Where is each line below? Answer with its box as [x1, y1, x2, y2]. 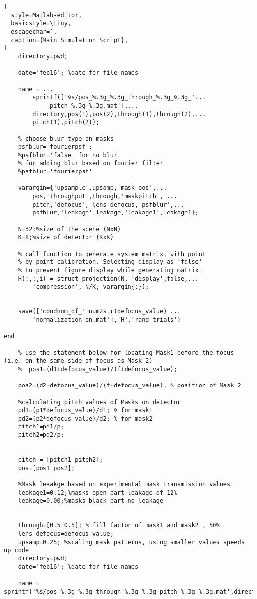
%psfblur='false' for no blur [18, 151, 118, 159]
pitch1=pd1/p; [18, 423, 64, 430]
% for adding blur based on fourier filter [18, 160, 164, 167]
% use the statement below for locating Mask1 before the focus [18, 349, 234, 356]
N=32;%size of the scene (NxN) [18, 225, 121, 233]
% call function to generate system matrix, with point [18, 250, 206, 257]
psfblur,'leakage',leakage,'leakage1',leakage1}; [32, 209, 199, 216]
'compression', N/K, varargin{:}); [32, 283, 149, 291]
